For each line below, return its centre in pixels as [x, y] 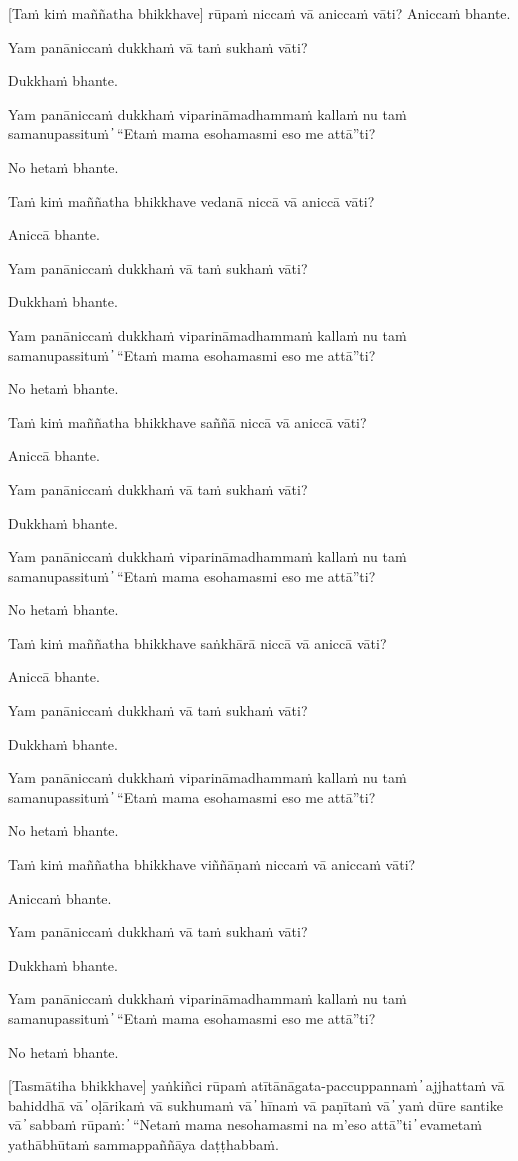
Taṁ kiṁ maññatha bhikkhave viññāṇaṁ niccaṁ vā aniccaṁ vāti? [212, 864]
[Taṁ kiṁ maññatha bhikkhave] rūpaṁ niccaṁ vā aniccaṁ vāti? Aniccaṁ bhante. [259, 13]
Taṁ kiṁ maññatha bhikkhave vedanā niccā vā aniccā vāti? [191, 200]
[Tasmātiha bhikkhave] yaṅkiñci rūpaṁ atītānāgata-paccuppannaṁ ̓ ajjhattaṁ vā [256, 1085]
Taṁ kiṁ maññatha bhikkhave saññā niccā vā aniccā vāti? [187, 421]
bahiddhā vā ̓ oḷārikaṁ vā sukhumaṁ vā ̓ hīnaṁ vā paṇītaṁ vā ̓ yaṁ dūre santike [255, 1104]
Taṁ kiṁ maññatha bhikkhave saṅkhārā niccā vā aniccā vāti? [197, 642]
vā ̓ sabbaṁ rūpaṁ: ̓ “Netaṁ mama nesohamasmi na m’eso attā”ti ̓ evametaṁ [245, 1124]
